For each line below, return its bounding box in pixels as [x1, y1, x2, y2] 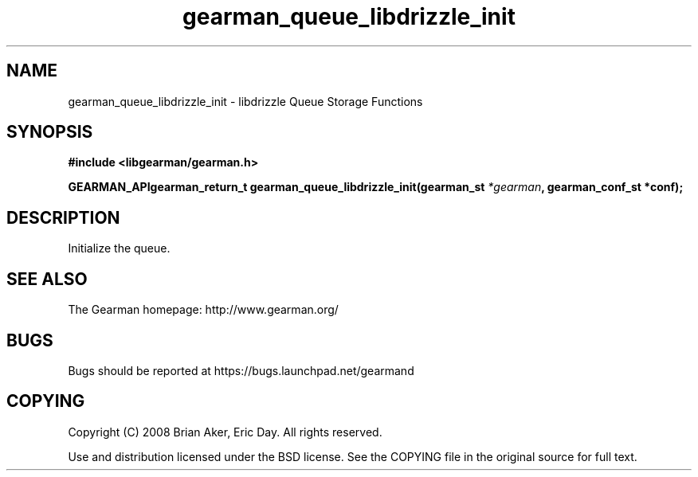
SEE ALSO [6, 268, 88, 289]
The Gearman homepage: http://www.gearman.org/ [68, 303, 339, 317]
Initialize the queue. [68, 241, 171, 256]
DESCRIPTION [6, 207, 120, 228]
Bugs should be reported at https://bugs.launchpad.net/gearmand [68, 363, 414, 377]
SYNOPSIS [6, 122, 93, 143]
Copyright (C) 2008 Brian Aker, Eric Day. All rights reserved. [68, 424, 382, 439]
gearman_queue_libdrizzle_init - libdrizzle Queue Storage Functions [68, 94, 423, 108]
